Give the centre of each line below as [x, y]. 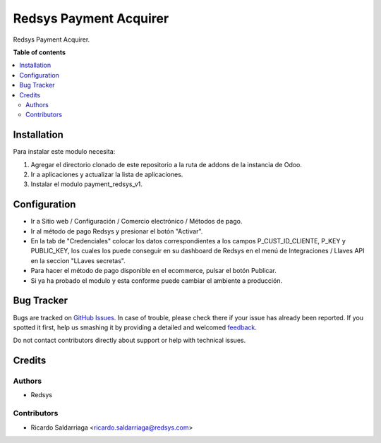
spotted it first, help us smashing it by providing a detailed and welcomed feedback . [135, 327]
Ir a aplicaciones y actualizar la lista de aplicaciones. [107, 174]
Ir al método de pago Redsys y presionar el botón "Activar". [117, 231]
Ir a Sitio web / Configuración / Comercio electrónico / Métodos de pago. [137, 221]
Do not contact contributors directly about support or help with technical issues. [129, 340]
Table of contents [40, 52]
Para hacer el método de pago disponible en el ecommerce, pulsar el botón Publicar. [153, 271]
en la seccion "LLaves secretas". [78, 260]
